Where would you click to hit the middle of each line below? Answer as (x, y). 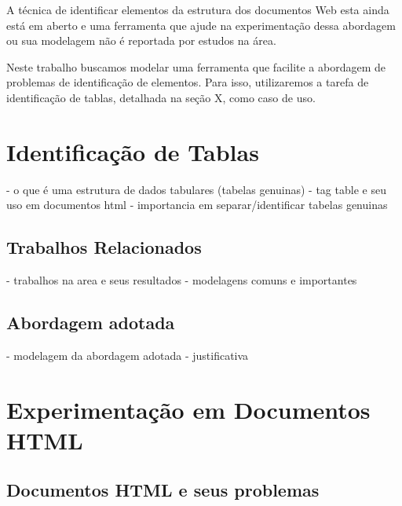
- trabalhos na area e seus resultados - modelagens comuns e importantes (182, 280)
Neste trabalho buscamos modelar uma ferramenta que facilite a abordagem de (196, 66)
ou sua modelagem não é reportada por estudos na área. (141, 40)
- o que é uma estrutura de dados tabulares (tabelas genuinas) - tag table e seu (196, 189)
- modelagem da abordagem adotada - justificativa (128, 355)
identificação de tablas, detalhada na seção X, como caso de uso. (161, 97)
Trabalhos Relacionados (104, 247)
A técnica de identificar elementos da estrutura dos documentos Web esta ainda (198, 9)
